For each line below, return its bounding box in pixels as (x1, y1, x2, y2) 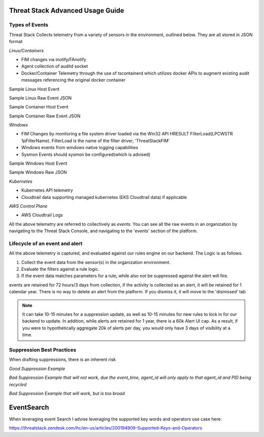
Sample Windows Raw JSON (9, 169, 67, 175)
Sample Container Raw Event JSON (9, 113, 81, 119)
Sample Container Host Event (9, 104, 68, 110)
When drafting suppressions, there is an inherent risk (9, 357, 116, 363)
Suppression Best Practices (9, 346, 77, 353)
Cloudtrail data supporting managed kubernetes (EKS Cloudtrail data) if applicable (21, 194, 187, 200)
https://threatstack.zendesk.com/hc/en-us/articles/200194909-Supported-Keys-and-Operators (9, 425, 202, 431)
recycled (9, 381, 27, 387)
